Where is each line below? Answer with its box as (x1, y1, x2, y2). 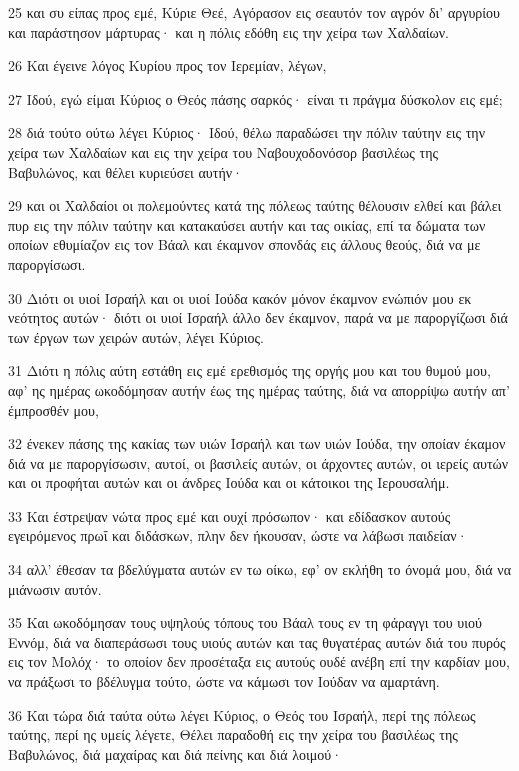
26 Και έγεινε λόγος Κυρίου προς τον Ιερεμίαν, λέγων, (8, 55, 327, 76)
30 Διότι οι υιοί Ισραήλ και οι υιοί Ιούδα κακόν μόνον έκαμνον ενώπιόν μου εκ (8, 287, 472, 308)
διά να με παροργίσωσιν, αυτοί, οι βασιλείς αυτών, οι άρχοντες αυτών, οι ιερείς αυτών (8, 452, 509, 473)
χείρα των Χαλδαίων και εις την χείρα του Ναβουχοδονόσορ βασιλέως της (8, 141, 439, 162)
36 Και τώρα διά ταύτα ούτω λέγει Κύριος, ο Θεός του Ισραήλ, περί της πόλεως (8, 704, 476, 725)
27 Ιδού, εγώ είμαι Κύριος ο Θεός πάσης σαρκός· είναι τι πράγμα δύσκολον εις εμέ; (8, 88, 503, 109)
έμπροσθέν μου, (8, 399, 99, 420)
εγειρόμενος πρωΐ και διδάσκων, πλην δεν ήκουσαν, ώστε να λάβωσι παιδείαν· (8, 525, 468, 546)
